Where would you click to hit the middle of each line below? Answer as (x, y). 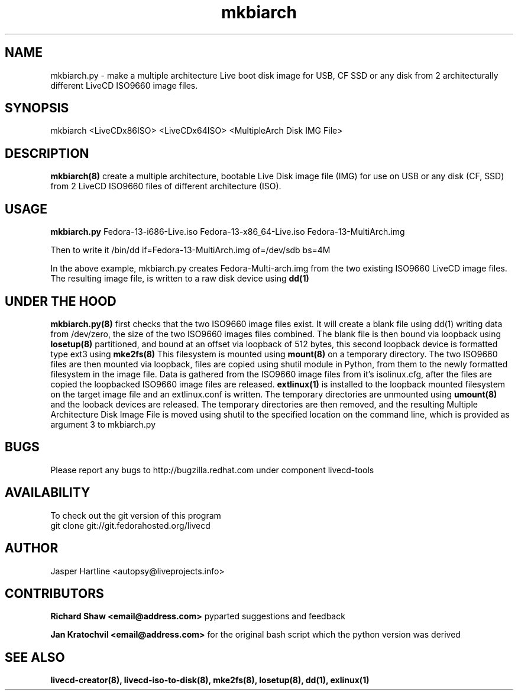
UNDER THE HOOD (61, 301)
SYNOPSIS (37, 108)
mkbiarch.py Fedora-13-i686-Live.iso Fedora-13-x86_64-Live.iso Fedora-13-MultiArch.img (228, 232)
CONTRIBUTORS (54, 593)
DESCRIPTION (47, 153)
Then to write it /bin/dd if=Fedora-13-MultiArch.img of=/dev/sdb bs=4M (190, 250)
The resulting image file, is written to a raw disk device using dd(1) (180, 279)
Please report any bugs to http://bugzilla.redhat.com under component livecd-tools (212, 470)
